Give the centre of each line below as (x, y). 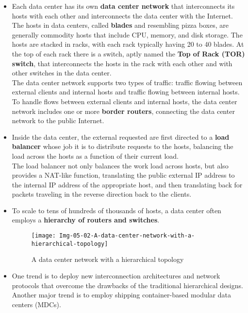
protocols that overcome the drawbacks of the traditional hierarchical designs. (127, 285)
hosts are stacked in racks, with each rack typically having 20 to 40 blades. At (128, 44)
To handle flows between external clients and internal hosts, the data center (124, 101)
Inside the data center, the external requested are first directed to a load (121, 137)
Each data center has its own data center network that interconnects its (123, 6)
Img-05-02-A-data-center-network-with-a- (127, 236)
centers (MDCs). (36, 304)
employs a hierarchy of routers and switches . (86, 220)
